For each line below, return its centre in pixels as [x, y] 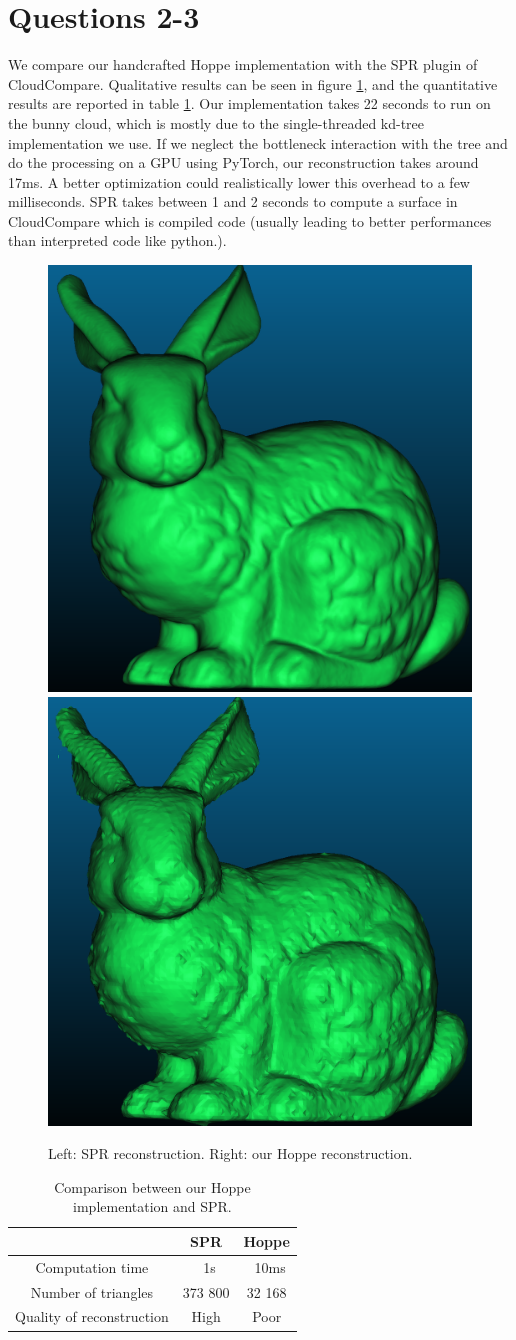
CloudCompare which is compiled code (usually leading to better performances [250, 220]
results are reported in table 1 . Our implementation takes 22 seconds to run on [249, 103]
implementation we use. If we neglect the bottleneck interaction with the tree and [258, 142]
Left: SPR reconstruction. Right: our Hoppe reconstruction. [230, 1153]
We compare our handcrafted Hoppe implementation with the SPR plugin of [243, 64]
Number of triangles [92, 1291]
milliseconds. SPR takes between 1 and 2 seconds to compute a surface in [233, 201]
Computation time [92, 1266]
